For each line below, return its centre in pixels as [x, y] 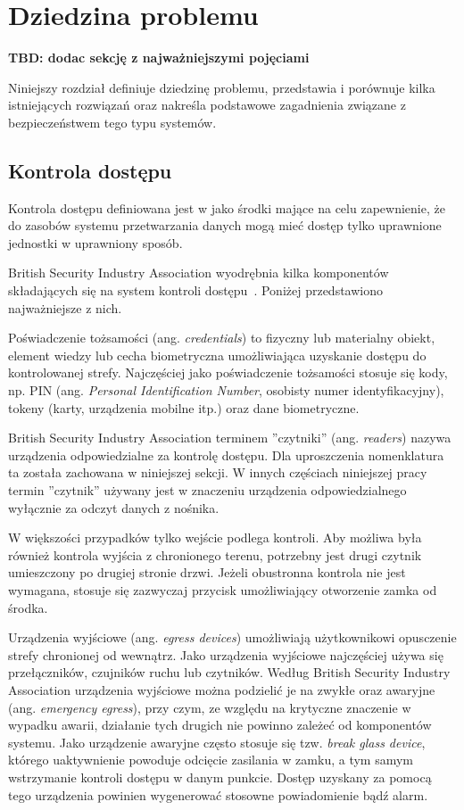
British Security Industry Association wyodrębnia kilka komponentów [199, 273]
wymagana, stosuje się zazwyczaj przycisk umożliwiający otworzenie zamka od [223, 589]
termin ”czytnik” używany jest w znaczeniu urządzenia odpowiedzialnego [207, 490]
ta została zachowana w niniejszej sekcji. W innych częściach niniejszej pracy [218, 472]
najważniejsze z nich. [65, 307]
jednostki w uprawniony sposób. [95, 242]
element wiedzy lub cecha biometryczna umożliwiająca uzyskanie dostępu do [217, 355]
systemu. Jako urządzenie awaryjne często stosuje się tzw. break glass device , [217, 742]
